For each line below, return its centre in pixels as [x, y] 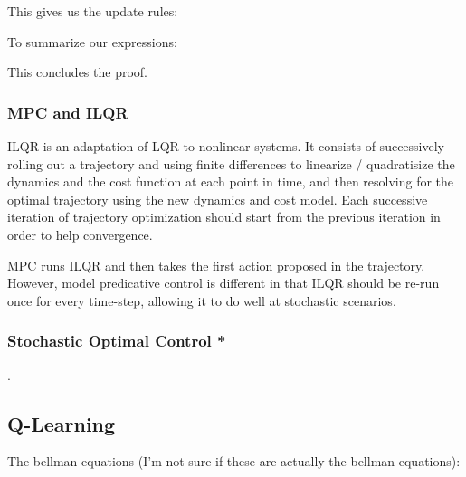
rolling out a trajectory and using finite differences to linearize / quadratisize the [231, 163]
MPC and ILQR [68, 112]
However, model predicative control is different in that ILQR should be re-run [223, 283]
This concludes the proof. [77, 72]
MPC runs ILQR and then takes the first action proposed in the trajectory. [216, 265]
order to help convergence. [80, 234]
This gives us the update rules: [93, 11]
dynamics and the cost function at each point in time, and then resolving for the [231, 181]
